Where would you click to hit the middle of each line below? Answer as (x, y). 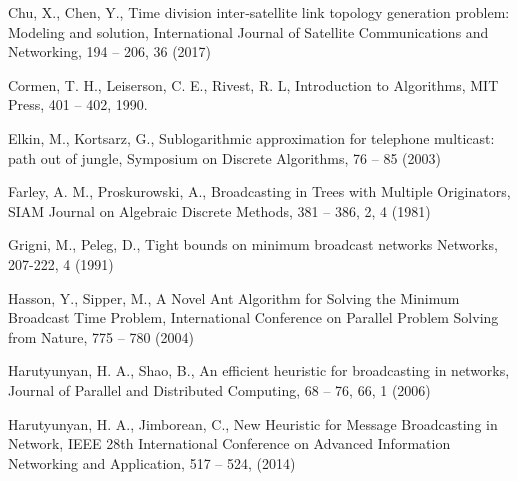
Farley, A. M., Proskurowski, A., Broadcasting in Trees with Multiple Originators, (259, 191)
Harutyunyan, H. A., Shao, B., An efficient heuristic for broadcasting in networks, (259, 370)
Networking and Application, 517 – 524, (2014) (152, 462)
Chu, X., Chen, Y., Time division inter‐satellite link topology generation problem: (259, 12)
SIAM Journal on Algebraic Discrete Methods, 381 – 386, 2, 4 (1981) (219, 210)
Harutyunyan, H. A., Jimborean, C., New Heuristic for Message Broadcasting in (253, 423)
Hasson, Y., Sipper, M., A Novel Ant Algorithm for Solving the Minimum (234, 297)
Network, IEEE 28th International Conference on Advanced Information (229, 443)
